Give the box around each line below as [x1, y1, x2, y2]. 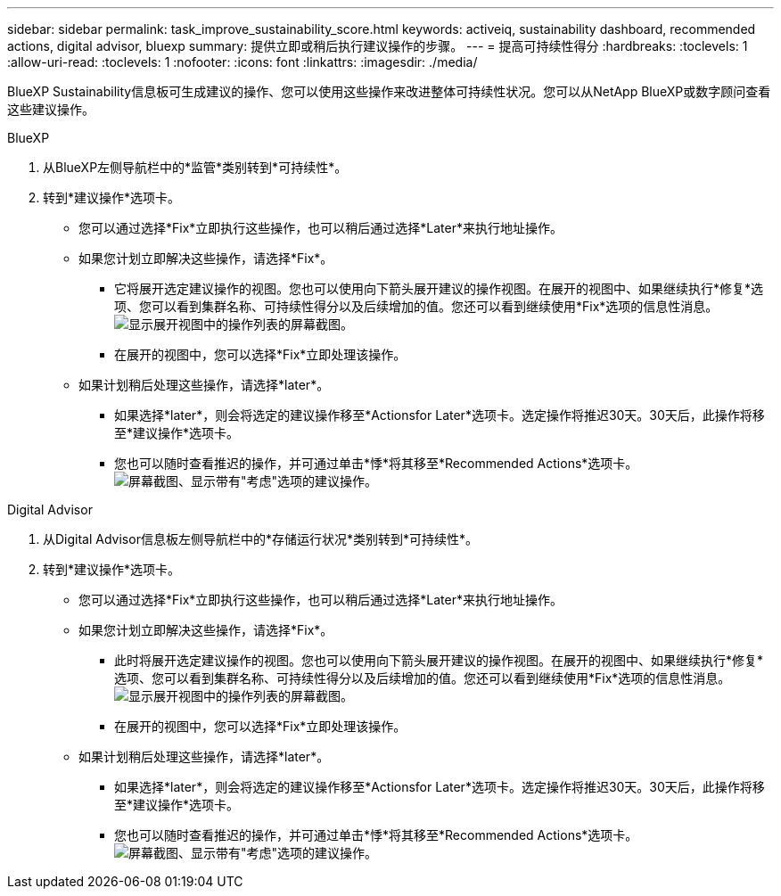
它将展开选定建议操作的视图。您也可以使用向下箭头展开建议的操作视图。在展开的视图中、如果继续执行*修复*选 [114, 281, 764, 296]
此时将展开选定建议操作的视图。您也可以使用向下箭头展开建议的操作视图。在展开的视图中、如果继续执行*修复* [114, 653, 764, 668]
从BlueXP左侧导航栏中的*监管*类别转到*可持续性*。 [43, 160, 348, 175]
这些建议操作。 [7, 102, 95, 117]
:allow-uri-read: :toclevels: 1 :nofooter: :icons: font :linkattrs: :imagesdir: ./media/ [7, 54, 478, 70]
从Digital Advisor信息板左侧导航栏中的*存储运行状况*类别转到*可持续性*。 [43, 531, 478, 547]
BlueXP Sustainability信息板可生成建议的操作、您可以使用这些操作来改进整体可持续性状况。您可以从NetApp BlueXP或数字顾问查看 [7, 84, 771, 99]
